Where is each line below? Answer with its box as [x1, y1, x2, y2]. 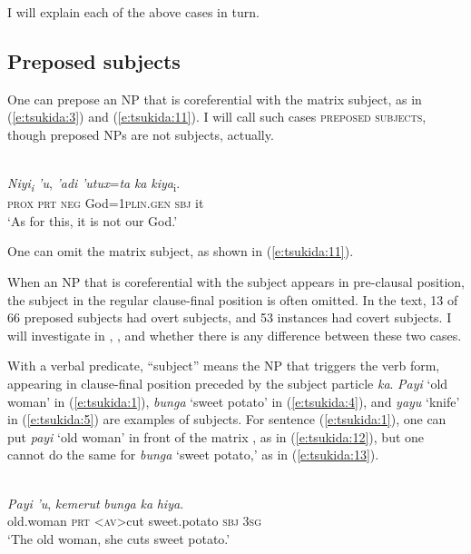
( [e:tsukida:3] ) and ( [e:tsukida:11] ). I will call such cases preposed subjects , [7, 107, 427, 126]
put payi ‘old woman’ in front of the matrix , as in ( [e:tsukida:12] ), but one [7, 427, 425, 446]
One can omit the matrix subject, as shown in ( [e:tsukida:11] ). [7, 242, 354, 261]
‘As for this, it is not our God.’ [7, 211, 178, 230]
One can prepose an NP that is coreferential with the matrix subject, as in [7, 89, 422, 108]
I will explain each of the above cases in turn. [7, 3, 260, 21]
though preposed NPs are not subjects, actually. [7, 124, 274, 143]
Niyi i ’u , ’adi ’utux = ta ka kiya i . [7, 173, 181, 194]
